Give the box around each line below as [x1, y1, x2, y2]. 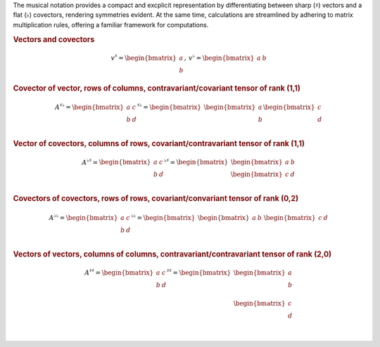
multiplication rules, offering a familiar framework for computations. [13, 20, 209, 29]
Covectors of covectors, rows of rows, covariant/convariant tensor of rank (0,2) [13, 194, 299, 204]
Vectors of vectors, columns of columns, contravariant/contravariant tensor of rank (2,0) [13, 249, 332, 259]
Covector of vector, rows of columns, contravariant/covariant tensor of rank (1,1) [13, 83, 300, 93]
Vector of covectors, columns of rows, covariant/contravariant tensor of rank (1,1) [13, 139, 305, 149]
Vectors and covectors [13, 34, 95, 44]
